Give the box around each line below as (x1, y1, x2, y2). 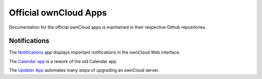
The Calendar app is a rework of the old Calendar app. (9, 58, 118, 64)
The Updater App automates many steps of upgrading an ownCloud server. (9, 67, 160, 73)
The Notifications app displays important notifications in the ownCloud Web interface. (9, 49, 180, 55)
